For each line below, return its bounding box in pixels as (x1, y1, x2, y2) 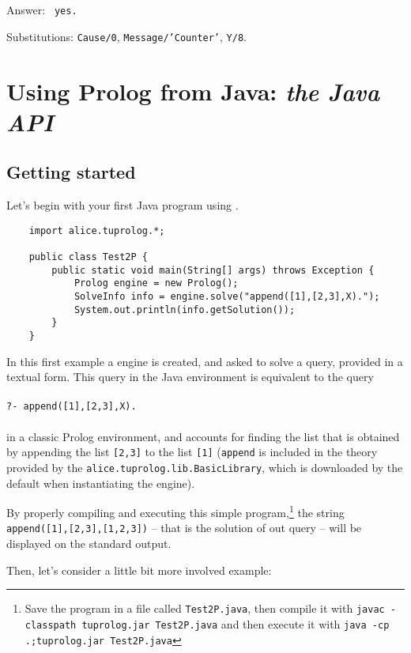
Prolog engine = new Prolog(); (74, 277, 239, 289)
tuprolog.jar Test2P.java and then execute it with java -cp (81, 615, 390, 632)
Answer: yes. (6, 2, 77, 17)
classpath (25, 619, 77, 631)
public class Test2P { (28, 251, 148, 262)
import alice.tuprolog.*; (28, 225, 165, 236)
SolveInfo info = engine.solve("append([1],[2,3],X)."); (74, 290, 380, 302)
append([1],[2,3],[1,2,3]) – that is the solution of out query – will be (6, 519, 362, 536)
